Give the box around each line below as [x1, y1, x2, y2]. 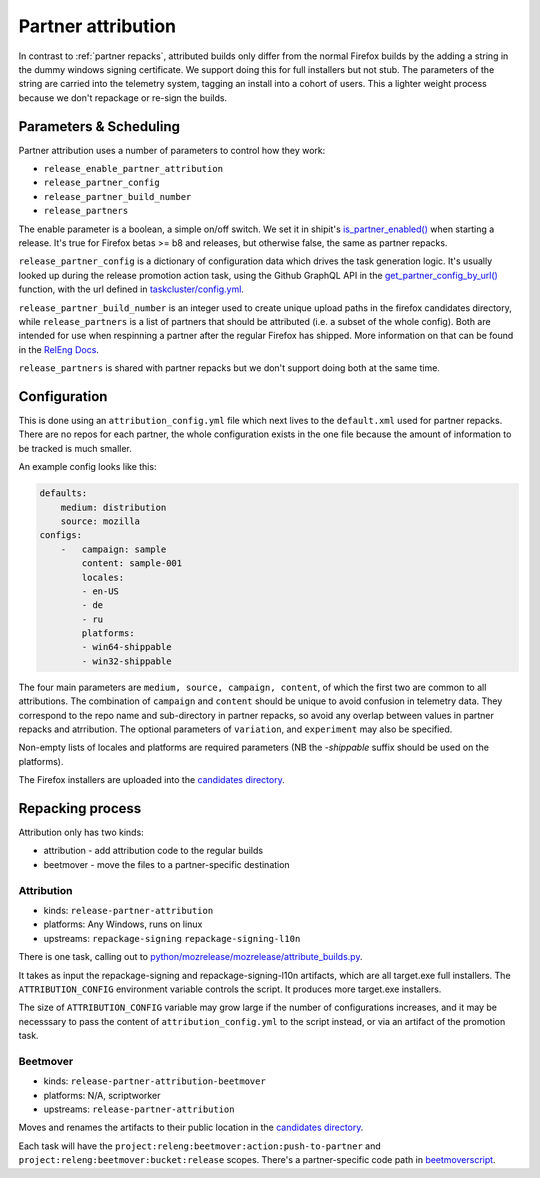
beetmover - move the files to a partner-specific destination [43, 858, 290, 870]
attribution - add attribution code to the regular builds [43, 845, 264, 857]
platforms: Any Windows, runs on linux [43, 918, 203, 930]
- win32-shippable [81, 655, 172, 667]
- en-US [81, 585, 120, 597]
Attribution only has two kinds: [18, 826, 144, 839]
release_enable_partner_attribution [43, 163, 224, 175]
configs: [39, 530, 83, 541]
